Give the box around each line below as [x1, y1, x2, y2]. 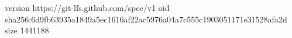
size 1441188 [5, 24, 49, 36]
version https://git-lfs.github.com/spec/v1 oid [5, 2, 170, 13]
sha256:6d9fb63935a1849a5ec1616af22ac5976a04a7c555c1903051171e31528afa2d [5, 13, 287, 25]
